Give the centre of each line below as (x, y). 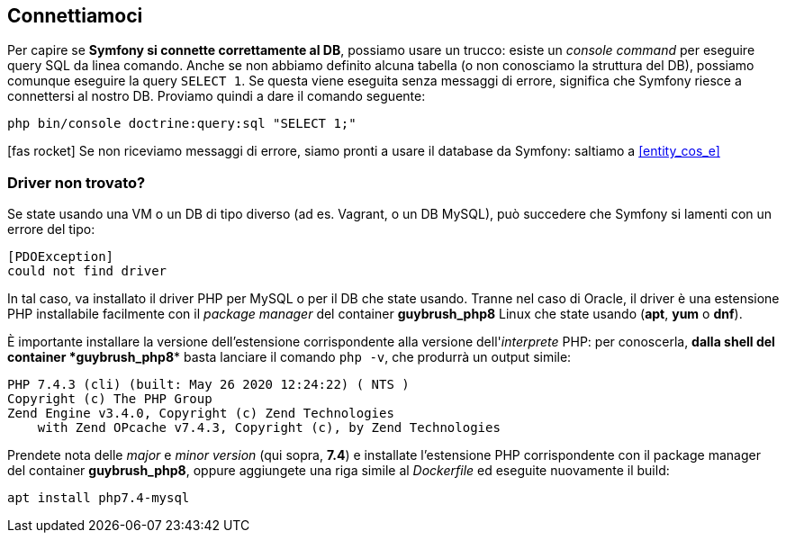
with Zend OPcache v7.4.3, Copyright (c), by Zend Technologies (269, 428)
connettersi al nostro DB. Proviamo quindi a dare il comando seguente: (217, 96)
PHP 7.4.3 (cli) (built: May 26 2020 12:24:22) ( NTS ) (208, 385)
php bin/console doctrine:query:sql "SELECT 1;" (182, 124)
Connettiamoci (75, 16)
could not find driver (87, 271)
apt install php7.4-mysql (99, 498)
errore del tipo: (51, 229)
